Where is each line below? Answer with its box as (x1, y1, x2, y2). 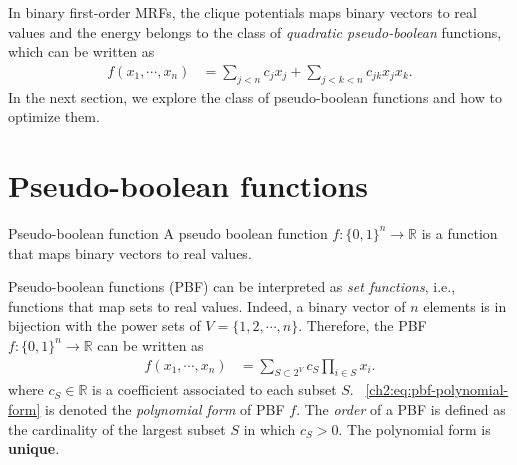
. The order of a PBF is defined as (296, 398, 506, 419)
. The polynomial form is (338, 418, 491, 439)
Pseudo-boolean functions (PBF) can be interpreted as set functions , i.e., (8, 276, 456, 297)
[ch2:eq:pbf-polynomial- (365, 379, 509, 400)
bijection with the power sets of (8, 315, 201, 336)
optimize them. (8, 106, 100, 127)
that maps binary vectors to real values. (8, 242, 252, 263)
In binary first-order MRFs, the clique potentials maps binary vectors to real (8, 2, 477, 22)
